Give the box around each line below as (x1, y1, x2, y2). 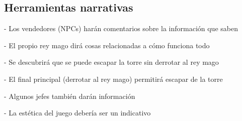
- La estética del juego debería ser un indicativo (4, 107, 151, 118)
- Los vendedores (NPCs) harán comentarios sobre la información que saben (4, 23, 238, 34)
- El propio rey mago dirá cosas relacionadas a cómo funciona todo (4, 40, 210, 50)
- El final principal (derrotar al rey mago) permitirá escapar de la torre (4, 73, 223, 84)
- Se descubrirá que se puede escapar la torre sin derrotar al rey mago (4, 57, 219, 67)
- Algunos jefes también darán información (4, 90, 135, 101)
